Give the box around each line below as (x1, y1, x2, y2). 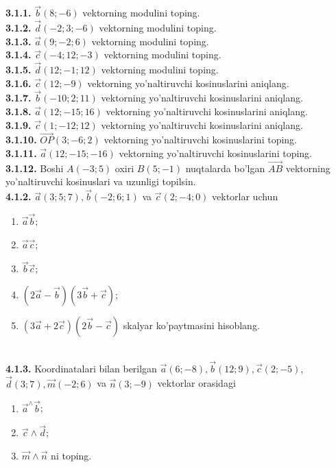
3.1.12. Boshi (5, 160, 64, 175)
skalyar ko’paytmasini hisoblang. (123, 318, 260, 333)
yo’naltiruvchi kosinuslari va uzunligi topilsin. (5, 174, 196, 189)
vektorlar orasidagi (157, 376, 236, 390)
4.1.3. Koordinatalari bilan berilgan (5, 361, 157, 375)
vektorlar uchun (212, 189, 278, 204)
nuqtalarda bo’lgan (185, 160, 265, 175)
